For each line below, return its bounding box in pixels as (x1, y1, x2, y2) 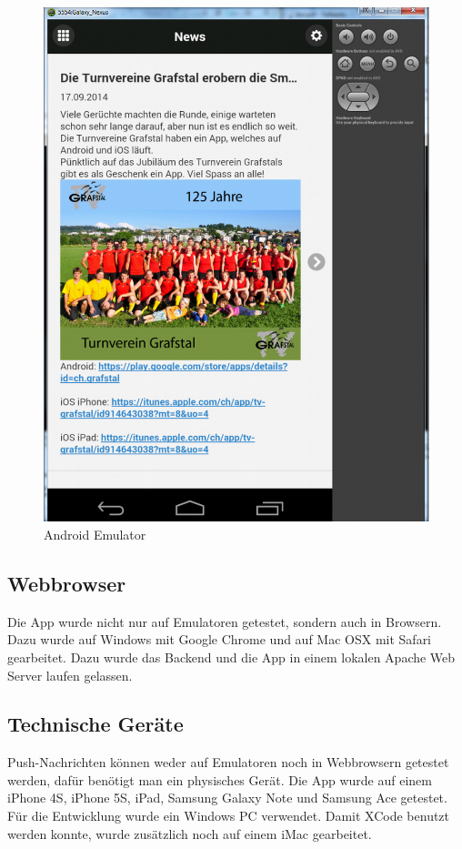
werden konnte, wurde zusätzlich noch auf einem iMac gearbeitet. (7, 824, 372, 843)
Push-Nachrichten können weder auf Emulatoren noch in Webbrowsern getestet (7, 753, 449, 772)
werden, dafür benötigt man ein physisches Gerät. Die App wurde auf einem (7, 770, 432, 789)
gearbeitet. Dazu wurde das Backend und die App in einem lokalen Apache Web (7, 647, 456, 666)
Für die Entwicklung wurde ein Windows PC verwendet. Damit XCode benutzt (7, 806, 450, 825)
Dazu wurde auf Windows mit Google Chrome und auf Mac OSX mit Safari (7, 630, 432, 649)
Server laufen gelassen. (7, 665, 133, 684)
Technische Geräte (7, 710, 184, 738)
